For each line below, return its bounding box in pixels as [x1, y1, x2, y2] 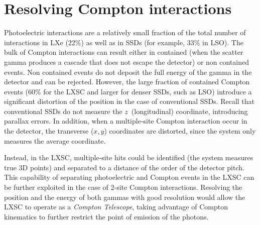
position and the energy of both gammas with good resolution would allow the [4, 191, 245, 202]
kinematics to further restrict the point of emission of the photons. [4, 211, 209, 221]
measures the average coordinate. [4, 135, 106, 146]
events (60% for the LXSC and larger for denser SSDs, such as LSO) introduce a [4, 86, 252, 96]
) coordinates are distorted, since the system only [104, 126, 256, 136]
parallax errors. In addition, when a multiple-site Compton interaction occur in [4, 116, 247, 126]
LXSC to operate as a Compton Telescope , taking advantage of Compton [4, 201, 228, 212]
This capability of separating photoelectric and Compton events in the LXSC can [4, 172, 254, 182]
